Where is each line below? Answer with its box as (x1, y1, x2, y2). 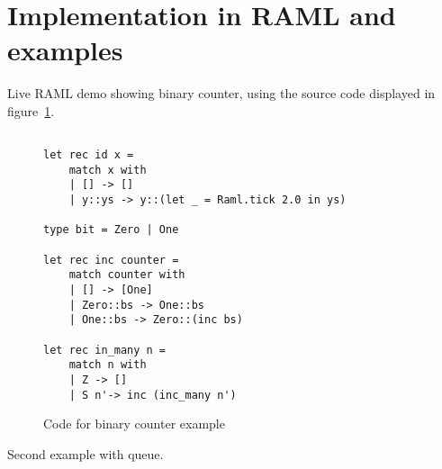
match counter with (68, 268, 185, 282)
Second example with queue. (7, 444, 164, 463)
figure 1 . (7, 101, 55, 120)
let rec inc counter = (43, 253, 179, 266)
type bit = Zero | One (43, 223, 179, 237)
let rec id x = (43, 149, 134, 162)
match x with (68, 163, 147, 176)
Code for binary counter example (43, 414, 225, 433)
